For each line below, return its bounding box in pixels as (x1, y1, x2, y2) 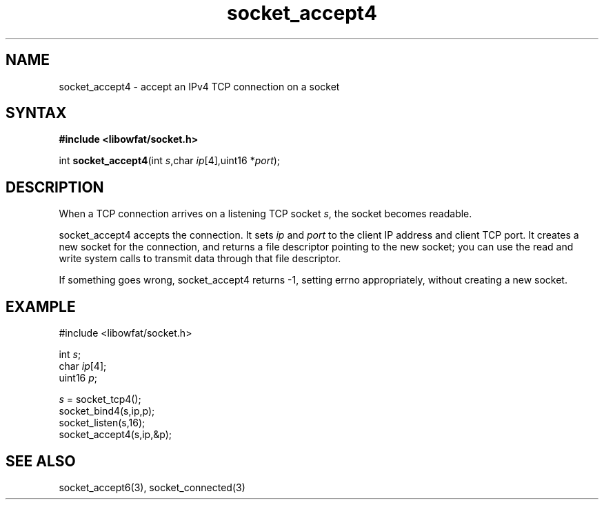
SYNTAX (6, 104, 67, 122)
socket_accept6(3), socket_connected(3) (59, 481, 245, 493)
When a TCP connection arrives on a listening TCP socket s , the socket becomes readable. (59, 208, 472, 220)
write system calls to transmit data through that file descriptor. (59, 253, 341, 265)
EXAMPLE (6, 297, 76, 315)
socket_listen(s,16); (59, 417, 145, 429)
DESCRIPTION (6, 178, 104, 196)
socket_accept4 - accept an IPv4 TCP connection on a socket (59, 80, 340, 92)
